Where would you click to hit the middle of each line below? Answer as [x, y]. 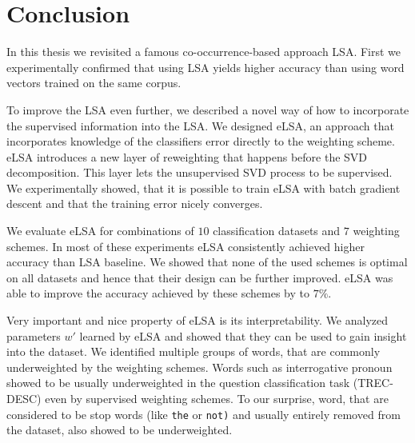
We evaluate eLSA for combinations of [100, 231]
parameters [34, 335]
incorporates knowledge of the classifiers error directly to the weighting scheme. [201, 141]
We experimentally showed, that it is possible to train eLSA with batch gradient [204, 188]
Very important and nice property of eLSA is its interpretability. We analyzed [198, 320]
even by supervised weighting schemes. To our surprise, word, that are [217, 398]
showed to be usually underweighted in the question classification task [178, 383]
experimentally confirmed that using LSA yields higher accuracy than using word [206, 67]
